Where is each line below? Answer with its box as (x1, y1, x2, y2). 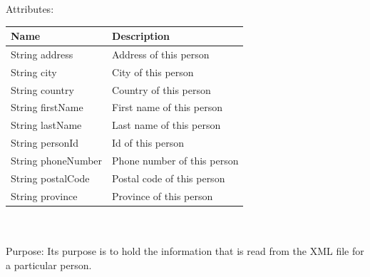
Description (112, 28, 170, 43)
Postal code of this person (112, 170, 225, 185)
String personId (11, 135, 79, 150)
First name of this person (112, 100, 222, 115)
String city (11, 64, 57, 79)
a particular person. (6, 257, 92, 272)
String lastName (11, 117, 82, 132)
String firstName (11, 100, 83, 115)
